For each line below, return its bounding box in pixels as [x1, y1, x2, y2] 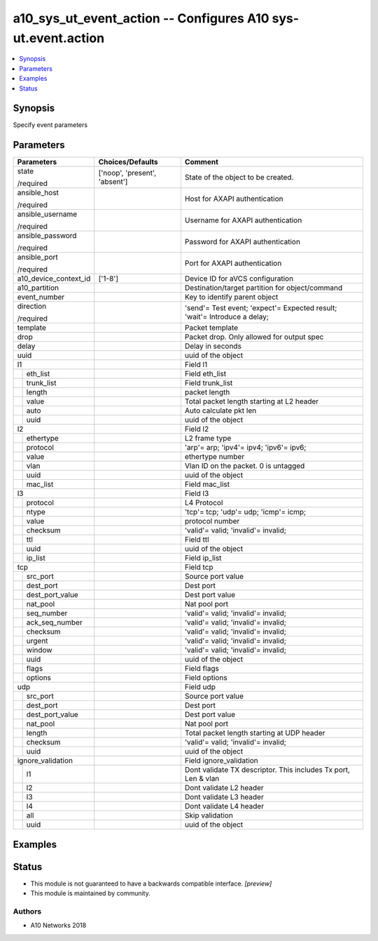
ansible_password [17, 231, 77, 241]
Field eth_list [184, 369, 227, 379]
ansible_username [17, 209, 78, 219]
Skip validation [184, 810, 234, 820]
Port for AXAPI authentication [184, 258, 282, 268]
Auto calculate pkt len [184, 406, 257, 415]
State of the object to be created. [184, 173, 294, 182]
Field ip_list [184, 553, 222, 563]
